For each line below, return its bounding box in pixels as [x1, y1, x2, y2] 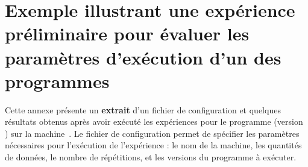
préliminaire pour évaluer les [5, 21, 250, 46]
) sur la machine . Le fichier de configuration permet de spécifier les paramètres [5, 127, 300, 139]
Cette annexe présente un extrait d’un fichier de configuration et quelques [5, 103, 281, 116]
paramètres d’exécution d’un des [5, 45, 281, 69]
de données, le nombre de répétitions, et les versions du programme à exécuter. [5, 151, 297, 163]
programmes [5, 68, 110, 93]
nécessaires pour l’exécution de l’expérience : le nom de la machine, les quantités [5, 139, 302, 151]
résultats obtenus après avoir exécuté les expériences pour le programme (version [5, 115, 303, 128]
